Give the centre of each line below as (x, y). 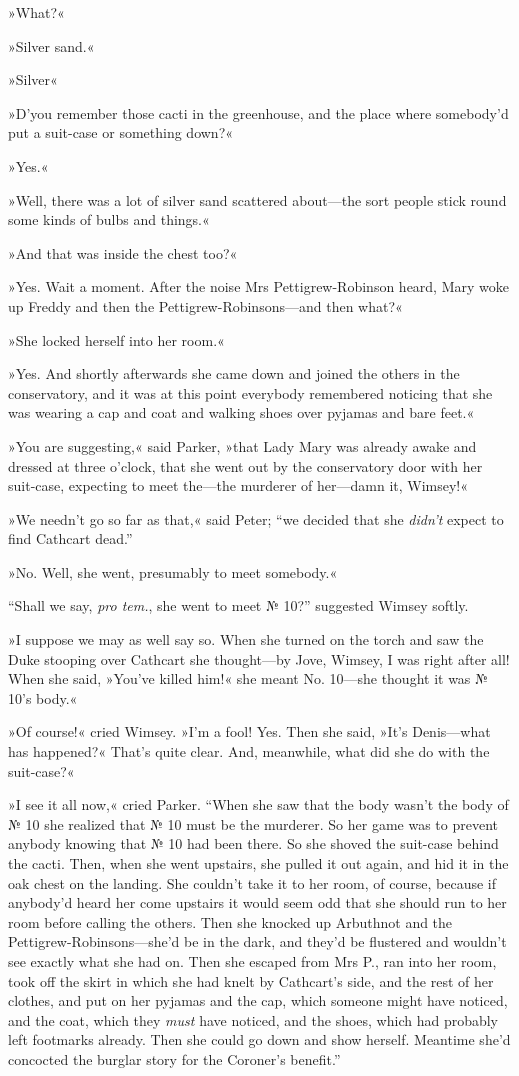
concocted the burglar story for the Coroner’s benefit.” (174, 1058)
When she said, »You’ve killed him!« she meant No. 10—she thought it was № (248, 678)
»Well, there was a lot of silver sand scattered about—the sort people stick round (257, 199)
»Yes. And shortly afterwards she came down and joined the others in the (234, 373)
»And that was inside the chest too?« (123, 252)
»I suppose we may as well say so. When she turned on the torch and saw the (246, 639)
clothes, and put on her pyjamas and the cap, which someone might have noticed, (258, 1000)
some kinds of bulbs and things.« (109, 219)
